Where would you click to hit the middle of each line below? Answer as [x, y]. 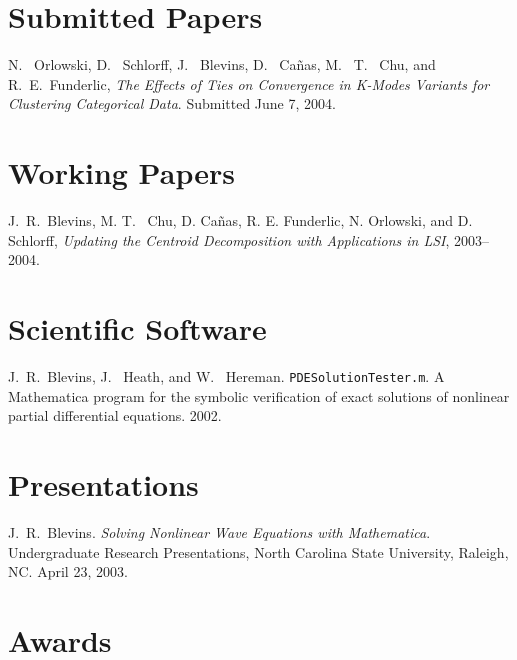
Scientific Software [137, 328]
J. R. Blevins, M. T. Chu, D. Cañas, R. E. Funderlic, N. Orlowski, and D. [240, 220]
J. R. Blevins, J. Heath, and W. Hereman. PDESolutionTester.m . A [226, 375]
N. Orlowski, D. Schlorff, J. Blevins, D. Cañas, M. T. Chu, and [222, 64]
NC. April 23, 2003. [68, 571]
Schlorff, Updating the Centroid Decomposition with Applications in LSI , [229, 239]
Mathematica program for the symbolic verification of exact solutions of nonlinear [259, 395]
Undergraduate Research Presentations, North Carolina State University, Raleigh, [258, 551]
